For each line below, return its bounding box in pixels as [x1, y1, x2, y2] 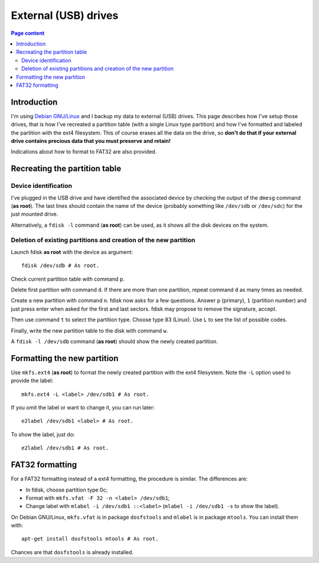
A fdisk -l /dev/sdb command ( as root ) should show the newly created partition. [11, 337, 218, 345]
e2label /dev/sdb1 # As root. [21, 445, 109, 451]
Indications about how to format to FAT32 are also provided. [11, 148, 157, 155]
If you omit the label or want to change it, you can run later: [11, 404, 155, 411]
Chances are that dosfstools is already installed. [11, 548, 134, 555]
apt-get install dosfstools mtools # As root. [21, 535, 159, 542]
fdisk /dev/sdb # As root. [21, 262, 100, 269]
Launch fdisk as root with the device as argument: [11, 248, 133, 255]
